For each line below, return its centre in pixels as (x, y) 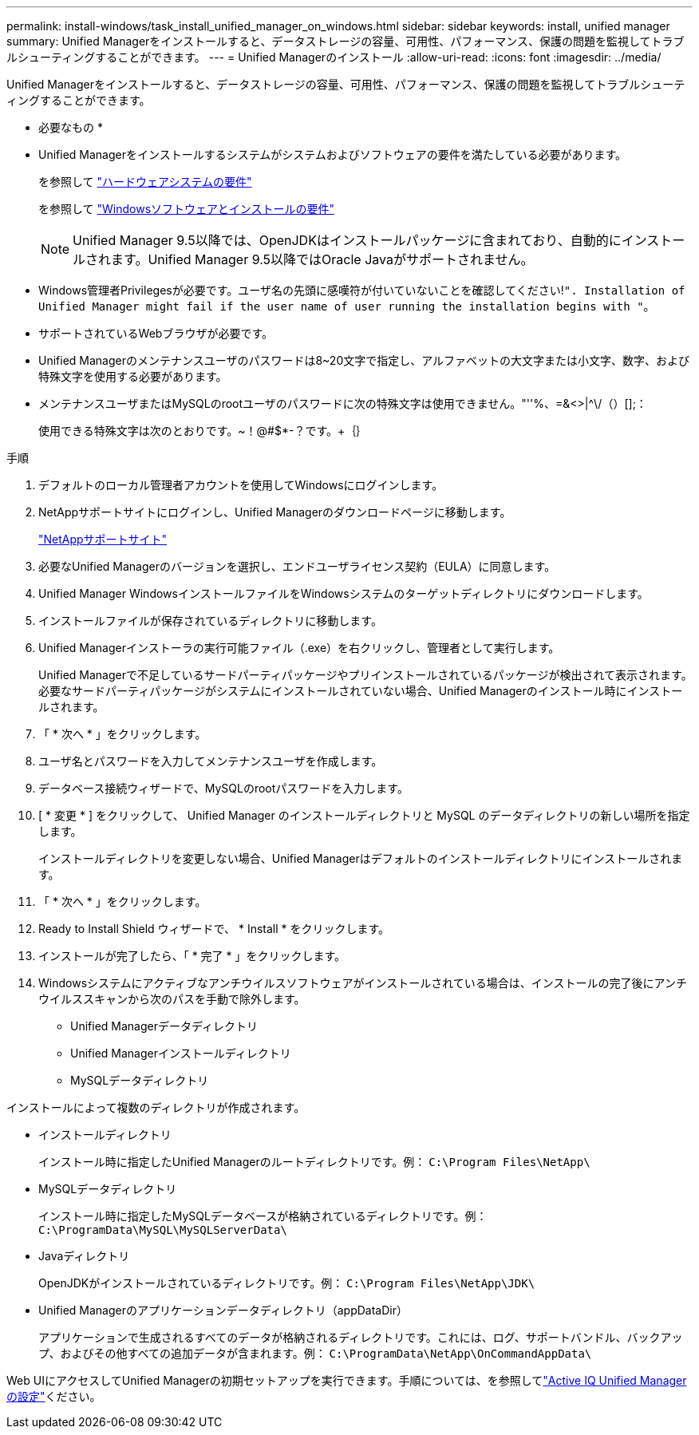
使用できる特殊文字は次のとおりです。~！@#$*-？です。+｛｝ (203, 431)
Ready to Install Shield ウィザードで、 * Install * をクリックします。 (214, 929)
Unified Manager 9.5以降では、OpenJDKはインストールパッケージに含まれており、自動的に (347, 240)
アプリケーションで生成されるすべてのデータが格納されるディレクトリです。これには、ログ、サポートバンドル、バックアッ (361, 1337)
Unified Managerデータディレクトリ (164, 1026)
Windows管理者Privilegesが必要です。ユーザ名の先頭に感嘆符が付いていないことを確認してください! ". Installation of (362, 290)
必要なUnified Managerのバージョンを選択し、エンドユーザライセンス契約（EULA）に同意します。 (297, 566)
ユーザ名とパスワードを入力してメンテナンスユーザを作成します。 (211, 761)
